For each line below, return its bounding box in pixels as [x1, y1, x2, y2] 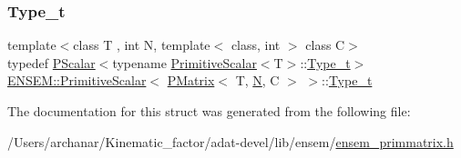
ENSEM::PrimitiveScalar [7, 71, 147, 90]
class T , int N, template [73, 35, 210, 54]
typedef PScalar [7, 53, 96, 72]
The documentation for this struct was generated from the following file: [7, 102, 411, 120]
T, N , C [235, 71, 280, 90]
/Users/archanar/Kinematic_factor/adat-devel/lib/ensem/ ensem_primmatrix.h [7, 132, 454, 151]
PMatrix [167, 71, 215, 90]
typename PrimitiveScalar [112, 53, 257, 72]
